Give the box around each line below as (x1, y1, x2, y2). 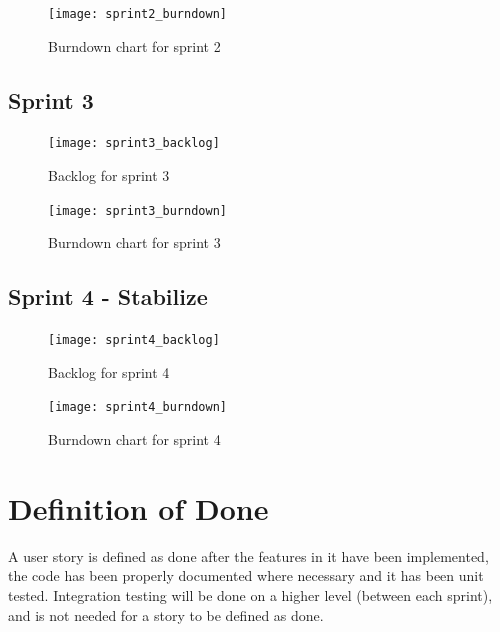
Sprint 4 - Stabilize (8, 281, 208, 312)
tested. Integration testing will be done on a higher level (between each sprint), (8, 584, 493, 605)
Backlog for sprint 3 (48, 165, 170, 186)
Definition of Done (8, 487, 269, 528)
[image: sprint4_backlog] (48, 333, 220, 348)
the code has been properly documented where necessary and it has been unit (8, 565, 484, 586)
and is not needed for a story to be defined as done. (8, 604, 324, 625)
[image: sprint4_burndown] (48, 400, 227, 415)
